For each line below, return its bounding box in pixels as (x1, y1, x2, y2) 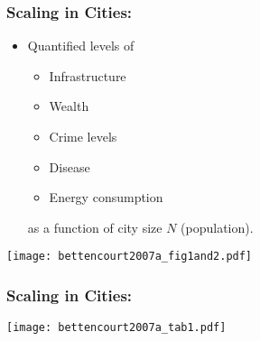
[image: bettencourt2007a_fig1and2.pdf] (6, 250, 253, 263)
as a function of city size (27, 217, 162, 236)
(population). (181, 217, 254, 236)
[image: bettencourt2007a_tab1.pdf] (6, 321, 227, 335)
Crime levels (49, 127, 117, 145)
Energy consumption (49, 188, 163, 207)
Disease (49, 157, 90, 176)
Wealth (49, 97, 89, 115)
